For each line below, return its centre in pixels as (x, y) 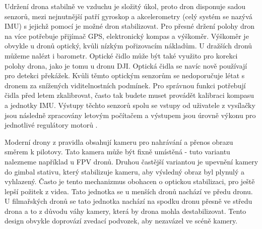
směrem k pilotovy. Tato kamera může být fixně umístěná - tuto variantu (117, 152)
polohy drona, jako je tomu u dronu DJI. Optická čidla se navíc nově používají (126, 65)
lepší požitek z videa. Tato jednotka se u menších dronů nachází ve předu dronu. (129, 191)
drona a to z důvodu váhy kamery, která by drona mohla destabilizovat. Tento (125, 211)
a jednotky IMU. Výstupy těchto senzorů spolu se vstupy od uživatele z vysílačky (130, 105)
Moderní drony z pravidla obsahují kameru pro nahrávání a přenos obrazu (119, 141)
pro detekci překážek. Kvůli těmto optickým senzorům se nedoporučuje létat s (125, 75)
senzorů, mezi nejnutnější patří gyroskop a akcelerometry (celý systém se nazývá (128, 16)
